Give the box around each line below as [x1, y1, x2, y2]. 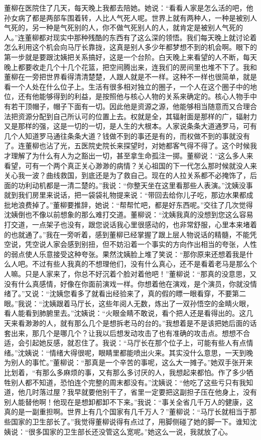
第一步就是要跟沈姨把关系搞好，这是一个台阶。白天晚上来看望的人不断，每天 [4, 51, 257, 62]
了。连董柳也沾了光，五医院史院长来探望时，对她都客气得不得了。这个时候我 [4, 140, 257, 151]
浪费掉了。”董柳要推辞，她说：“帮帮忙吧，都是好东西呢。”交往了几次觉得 [18, 199, 253, 210]
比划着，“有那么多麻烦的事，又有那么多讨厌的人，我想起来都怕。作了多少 [4, 367, 246, 377]
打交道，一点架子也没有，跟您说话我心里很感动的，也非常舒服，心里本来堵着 [4, 219, 257, 230]
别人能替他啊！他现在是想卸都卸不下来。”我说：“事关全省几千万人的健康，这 [4, 396, 253, 407]
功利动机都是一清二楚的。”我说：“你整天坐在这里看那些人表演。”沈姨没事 [18, 180, 253, 190]
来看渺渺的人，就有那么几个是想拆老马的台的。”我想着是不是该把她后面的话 [11, 318, 257, 328]
